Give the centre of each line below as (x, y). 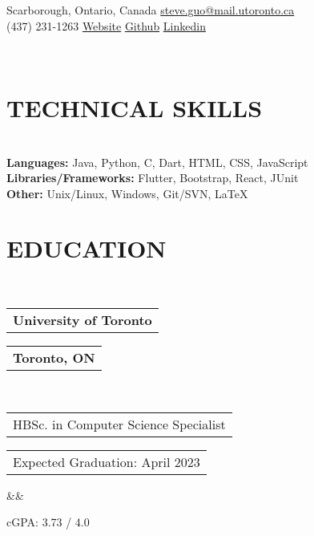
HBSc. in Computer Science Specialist (119, 424)
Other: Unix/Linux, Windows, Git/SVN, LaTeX (127, 193)
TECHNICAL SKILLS (135, 107)
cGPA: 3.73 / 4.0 (48, 522)
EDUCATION (87, 248)
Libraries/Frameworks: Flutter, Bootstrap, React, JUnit (153, 178)
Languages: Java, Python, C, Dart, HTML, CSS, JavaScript (157, 162)
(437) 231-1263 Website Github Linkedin (106, 25)
